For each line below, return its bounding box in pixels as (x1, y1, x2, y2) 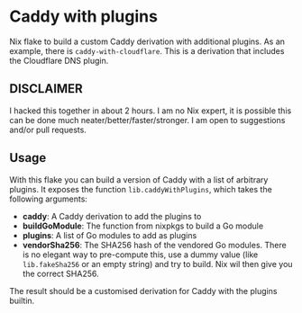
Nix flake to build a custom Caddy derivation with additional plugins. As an (9, 36, 286, 47)
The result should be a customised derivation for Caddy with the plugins (9, 285, 278, 296)
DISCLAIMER (9, 81, 83, 96)
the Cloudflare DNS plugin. (9, 55, 109, 66)
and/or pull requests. (9, 124, 87, 135)
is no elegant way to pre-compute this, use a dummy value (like (22, 249, 259, 260)
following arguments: (9, 193, 88, 204)
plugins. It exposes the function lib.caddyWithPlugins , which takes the (9, 183, 272, 194)
